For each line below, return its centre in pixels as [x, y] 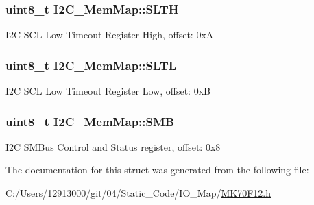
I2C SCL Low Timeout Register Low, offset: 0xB [108, 91]
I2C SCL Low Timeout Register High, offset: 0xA [110, 35]
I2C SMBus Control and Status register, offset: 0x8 [113, 146]
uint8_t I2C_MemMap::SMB [90, 121]
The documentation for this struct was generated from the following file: [157, 170]
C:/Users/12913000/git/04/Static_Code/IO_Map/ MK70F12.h [138, 193]
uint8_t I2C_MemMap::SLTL [91, 65]
